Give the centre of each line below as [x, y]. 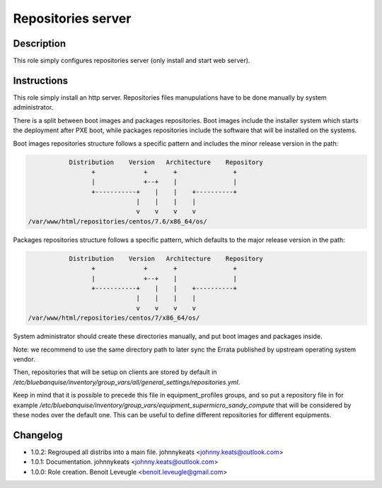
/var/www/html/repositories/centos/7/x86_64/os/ [114, 318]
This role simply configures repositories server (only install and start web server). [132, 61]
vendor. [24, 359]
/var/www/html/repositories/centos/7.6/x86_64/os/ [118, 221]
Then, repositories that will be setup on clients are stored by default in [115, 372]
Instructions [41, 80]
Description [40, 43]
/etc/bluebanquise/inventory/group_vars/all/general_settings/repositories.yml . [127, 382]
